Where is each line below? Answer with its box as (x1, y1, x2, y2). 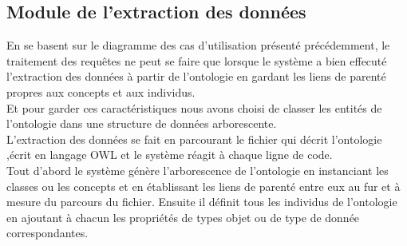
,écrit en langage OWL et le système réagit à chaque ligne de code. (6, 146, 333, 163)
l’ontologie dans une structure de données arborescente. (6, 115, 277, 132)
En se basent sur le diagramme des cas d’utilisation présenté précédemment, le (6, 37, 390, 54)
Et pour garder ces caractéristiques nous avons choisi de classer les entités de (6, 99, 382, 116)
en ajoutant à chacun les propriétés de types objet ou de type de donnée (6, 208, 360, 225)
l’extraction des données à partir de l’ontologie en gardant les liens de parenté (6, 68, 386, 85)
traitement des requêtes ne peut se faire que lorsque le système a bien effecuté (6, 52, 387, 69)
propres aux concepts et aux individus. (6, 83, 196, 100)
